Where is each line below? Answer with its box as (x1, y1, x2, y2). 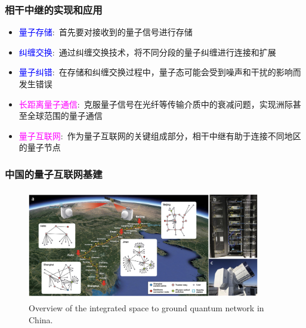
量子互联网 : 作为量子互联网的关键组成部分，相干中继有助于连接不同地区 (18, 129, 301, 142)
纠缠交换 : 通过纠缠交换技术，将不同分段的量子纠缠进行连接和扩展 (18, 45, 276, 58)
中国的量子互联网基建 (5, 166, 103, 181)
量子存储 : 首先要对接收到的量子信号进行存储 (18, 26, 193, 38)
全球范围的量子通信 (27, 109, 103, 122)
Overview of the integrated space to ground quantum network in (29, 302, 264, 314)
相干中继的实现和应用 (5, 2, 103, 17)
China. (29, 313, 53, 326)
